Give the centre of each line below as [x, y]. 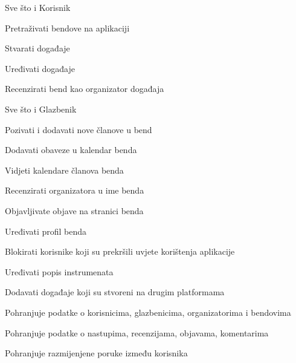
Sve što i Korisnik [38, 7]
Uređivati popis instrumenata [59, 271]
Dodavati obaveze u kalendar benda [71, 150]
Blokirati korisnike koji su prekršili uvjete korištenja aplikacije [120, 251]
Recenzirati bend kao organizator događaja [85, 89]
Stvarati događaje [37, 48]
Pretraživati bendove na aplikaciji [67, 28]
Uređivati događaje [40, 68]
